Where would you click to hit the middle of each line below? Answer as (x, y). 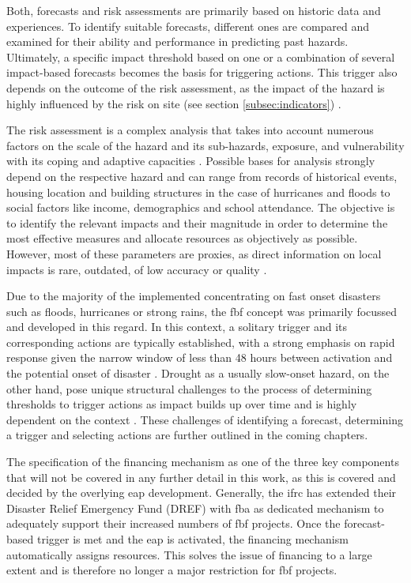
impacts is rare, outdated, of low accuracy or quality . (137, 269)
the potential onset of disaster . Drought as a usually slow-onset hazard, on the (198, 373)
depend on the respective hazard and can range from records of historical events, (202, 176)
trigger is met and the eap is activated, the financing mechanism (192, 539)
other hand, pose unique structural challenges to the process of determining (189, 388)
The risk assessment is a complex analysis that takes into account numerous (190, 130)
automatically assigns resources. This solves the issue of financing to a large (189, 554)
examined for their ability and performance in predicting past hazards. (177, 41)
